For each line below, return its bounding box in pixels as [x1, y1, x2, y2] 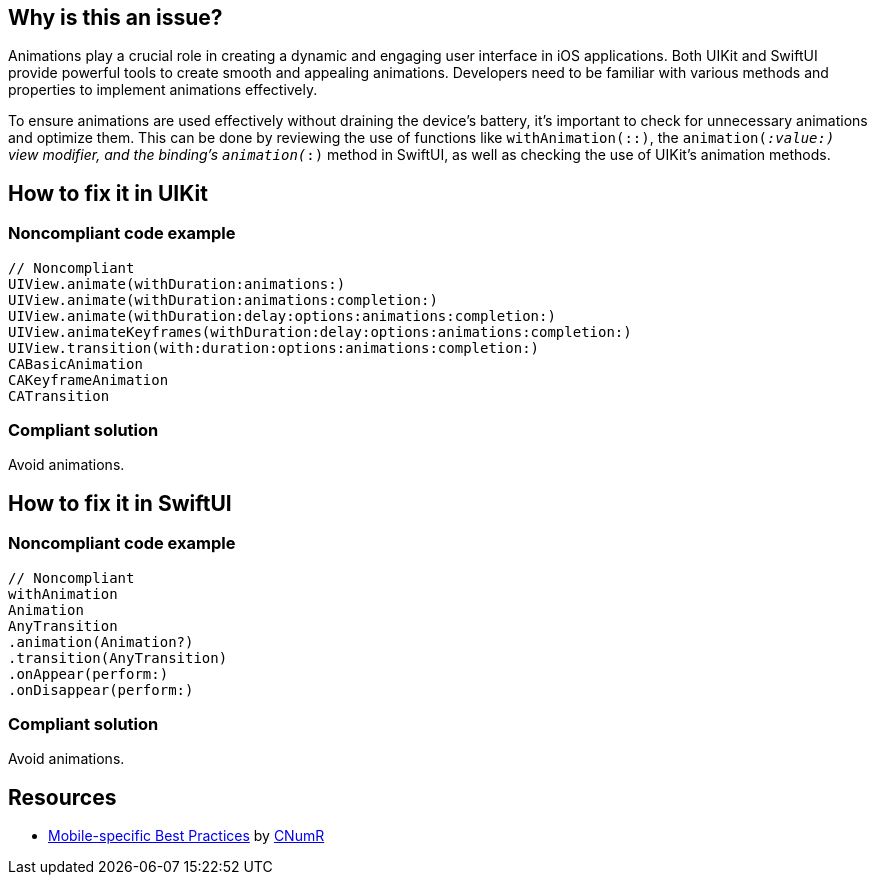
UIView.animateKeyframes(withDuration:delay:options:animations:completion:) [8, 323, 632, 340]
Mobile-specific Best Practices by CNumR [48, 827, 325, 845]
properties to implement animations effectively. [8, 81, 318, 99]
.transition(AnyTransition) [8, 649, 228, 666]
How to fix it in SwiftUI [8, 490, 232, 516]
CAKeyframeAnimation [8, 371, 169, 388]
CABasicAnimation [8, 355, 143, 372]
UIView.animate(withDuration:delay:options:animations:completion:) [8, 307, 556, 324]
